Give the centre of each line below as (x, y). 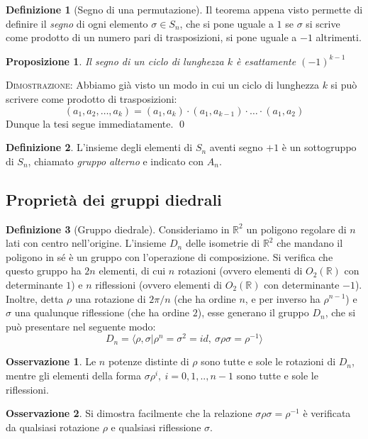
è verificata (327, 413)
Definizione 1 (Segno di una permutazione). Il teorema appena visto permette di (184, 9)
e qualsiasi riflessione (156, 427)
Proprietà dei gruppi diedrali (114, 199)
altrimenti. (339, 37)
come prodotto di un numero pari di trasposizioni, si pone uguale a (151, 37)
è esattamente (266, 61)
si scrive (323, 23)
